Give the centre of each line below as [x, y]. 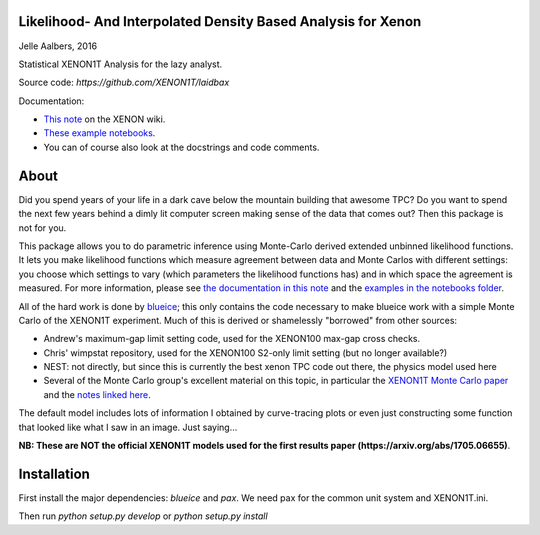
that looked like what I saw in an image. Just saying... [128, 427]
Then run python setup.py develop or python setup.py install [143, 516]
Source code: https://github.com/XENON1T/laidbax [124, 82]
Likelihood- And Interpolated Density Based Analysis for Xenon [220, 21]
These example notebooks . [99, 133]
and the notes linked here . [97, 394]
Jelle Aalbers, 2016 [58, 46]
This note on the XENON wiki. [104, 119]
